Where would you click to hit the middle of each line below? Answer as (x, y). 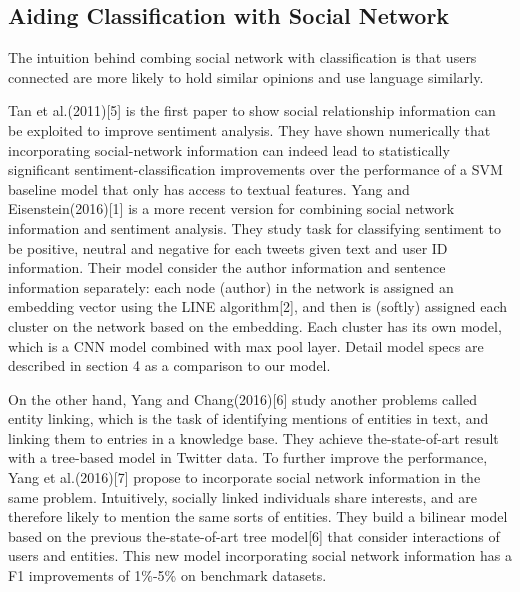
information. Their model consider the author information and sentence (227, 267)
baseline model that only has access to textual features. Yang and (209, 188)
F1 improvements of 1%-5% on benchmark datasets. (167, 575)
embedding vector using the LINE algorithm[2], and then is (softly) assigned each (258, 306)
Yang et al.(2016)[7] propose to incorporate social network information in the (244, 477)
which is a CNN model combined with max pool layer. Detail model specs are (246, 345)
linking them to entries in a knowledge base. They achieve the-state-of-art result (253, 437)
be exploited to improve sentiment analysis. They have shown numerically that (249, 129)
